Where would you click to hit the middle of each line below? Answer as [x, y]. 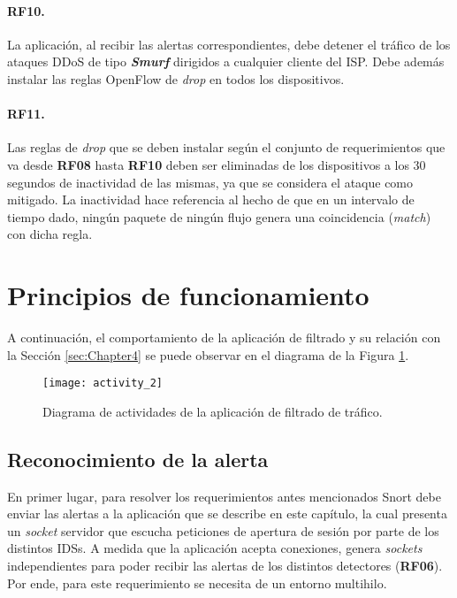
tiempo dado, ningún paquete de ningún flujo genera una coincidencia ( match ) [219, 216]
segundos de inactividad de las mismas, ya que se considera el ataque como [210, 182]
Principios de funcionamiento [188, 295]
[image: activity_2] [103, 383]
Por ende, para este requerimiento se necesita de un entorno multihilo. [197, 583]
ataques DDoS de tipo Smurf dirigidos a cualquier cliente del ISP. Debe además [226, 61]
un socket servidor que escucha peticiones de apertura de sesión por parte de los [223, 530]
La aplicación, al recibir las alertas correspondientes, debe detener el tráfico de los [229, 44]
